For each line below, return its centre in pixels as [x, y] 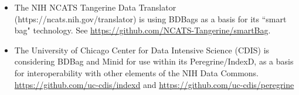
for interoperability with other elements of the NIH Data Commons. [137, 72]
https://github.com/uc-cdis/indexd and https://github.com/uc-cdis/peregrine [154, 84]
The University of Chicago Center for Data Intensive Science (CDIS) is [142, 50]
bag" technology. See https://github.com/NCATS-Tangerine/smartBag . [142, 30]
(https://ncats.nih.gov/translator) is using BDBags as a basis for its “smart [150, 18]
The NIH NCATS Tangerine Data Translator [95, 7]
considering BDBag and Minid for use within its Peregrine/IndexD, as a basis [154, 61]
